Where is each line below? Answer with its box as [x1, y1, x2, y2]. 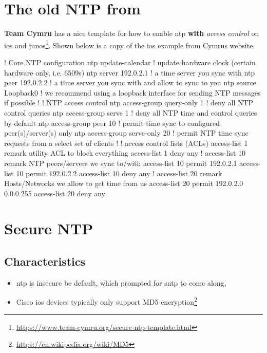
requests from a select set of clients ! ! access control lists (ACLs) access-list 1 [4, 137, 248, 148]
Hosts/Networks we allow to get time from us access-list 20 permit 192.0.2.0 [4, 178, 243, 189]
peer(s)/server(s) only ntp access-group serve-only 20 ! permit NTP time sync [4, 127, 249, 138]
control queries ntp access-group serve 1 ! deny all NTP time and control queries [4, 107, 257, 118]
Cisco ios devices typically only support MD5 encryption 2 [16, 295, 197, 307]
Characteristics [4, 253, 86, 269]
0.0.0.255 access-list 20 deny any [4, 188, 105, 198]
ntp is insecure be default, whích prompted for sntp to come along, [16, 277, 226, 288]
